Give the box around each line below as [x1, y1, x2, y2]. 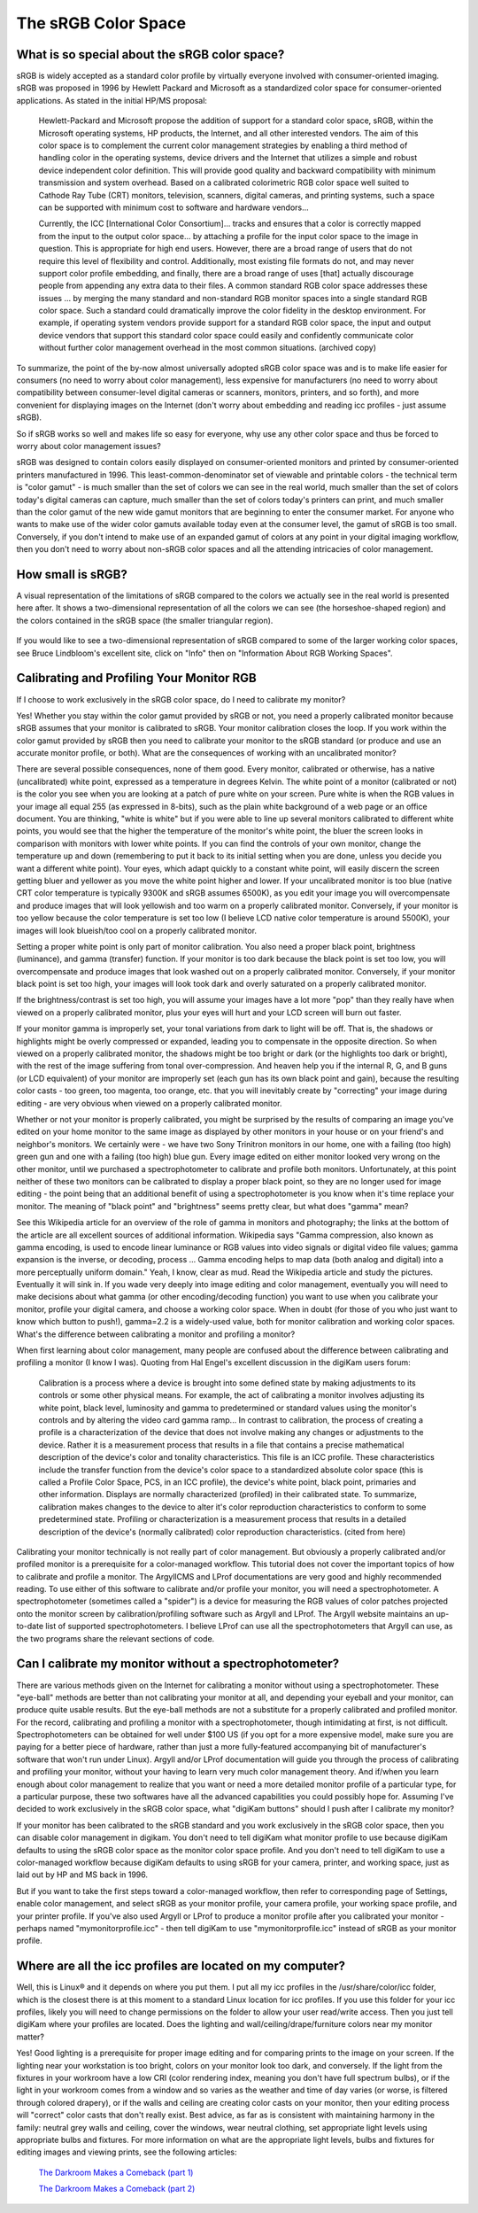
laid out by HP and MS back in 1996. [16, 1869, 149, 1880]
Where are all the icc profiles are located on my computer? [16, 1959, 345, 1974]
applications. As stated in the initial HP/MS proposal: [16, 95, 208, 105]
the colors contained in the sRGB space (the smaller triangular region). [16, 615, 274, 625]
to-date [16, 1621, 44, 1632]
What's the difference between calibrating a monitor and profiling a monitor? [16, 1329, 296, 1339]
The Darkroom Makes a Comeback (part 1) [38, 2167, 194, 2178]
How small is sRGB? [16, 567, 127, 582]
